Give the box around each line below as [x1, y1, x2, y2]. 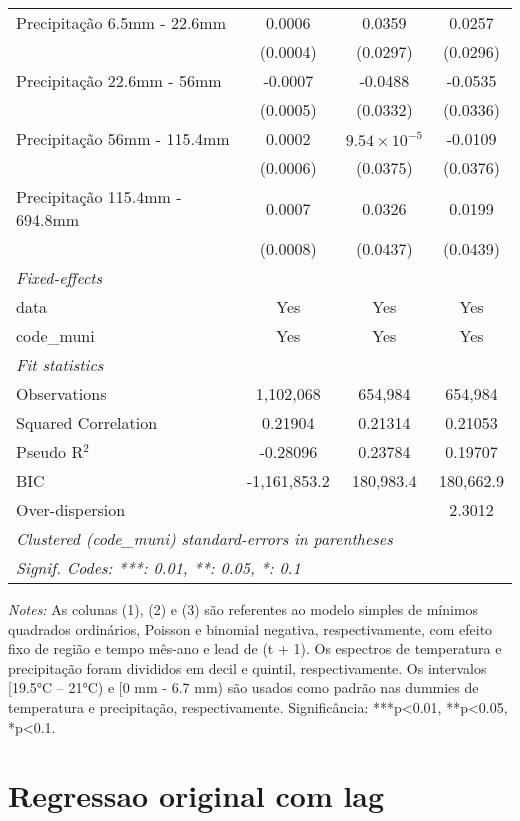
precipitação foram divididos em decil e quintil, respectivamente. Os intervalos [8, 657, 487, 678]
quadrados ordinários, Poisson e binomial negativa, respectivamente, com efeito [8, 618, 493, 639]
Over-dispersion [16, 498, 126, 521]
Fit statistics [16, 353, 104, 376]
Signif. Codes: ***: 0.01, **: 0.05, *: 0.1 [16, 556, 301, 579]
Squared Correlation [16, 411, 158, 434]
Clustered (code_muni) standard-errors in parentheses [16, 527, 393, 550]
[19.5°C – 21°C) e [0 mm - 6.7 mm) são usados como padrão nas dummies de [8, 677, 479, 698]
